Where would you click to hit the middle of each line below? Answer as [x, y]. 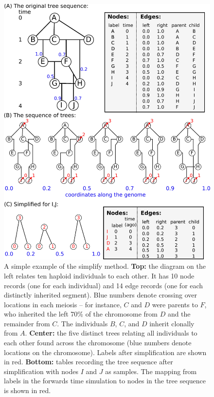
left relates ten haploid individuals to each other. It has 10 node [99, 275]
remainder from [27, 323]
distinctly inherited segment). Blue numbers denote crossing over [100, 295]
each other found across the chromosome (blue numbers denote [98, 343]
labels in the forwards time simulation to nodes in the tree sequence [105, 381]
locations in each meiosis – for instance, [63, 304]
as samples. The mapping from [151, 371]
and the [179, 314]
